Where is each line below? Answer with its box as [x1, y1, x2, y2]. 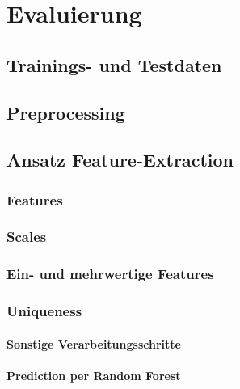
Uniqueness [6, 301, 82, 321]
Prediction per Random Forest [6, 366, 181, 383]
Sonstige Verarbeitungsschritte [6, 335, 181, 352]
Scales [6, 226, 47, 247]
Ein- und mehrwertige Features [6, 264, 214, 284]
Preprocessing [6, 99, 125, 125]
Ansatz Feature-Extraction [6, 147, 234, 172]
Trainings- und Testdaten [6, 52, 222, 77]
